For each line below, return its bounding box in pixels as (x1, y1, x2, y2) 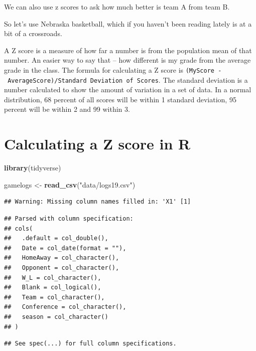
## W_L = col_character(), (4, 274, 101, 281)
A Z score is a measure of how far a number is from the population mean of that (4, 45, 252, 55)
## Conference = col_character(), (4, 303, 126, 311)
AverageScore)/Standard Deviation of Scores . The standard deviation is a (8, 74, 248, 85)
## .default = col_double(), (4, 235, 108, 242)
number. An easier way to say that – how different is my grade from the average (4, 55, 251, 65)
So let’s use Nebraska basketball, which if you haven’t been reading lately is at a (4, 18, 252, 29)
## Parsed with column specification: (4, 215, 134, 222)
